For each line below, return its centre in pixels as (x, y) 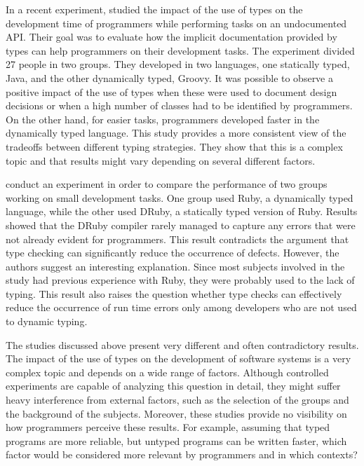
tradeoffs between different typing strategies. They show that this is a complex (174, 146)
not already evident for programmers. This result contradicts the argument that (177, 239)
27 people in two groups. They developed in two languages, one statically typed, (178, 64)
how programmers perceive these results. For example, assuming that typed (168, 427)
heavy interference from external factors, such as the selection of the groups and (177, 400)
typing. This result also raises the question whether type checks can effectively (174, 293)
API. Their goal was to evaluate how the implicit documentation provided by (171, 37)
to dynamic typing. (47, 321)
